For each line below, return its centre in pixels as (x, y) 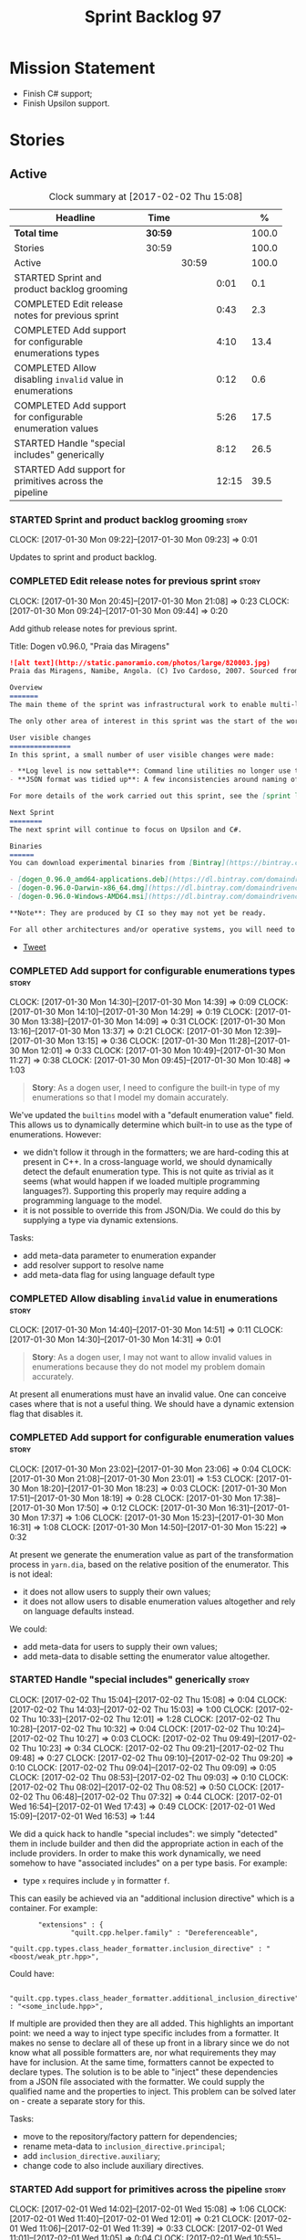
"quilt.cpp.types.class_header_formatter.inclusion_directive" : (136, 1949)
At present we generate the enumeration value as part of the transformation (152, 1554)
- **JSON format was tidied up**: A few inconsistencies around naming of (154, 780)
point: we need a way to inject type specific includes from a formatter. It (144, 2033)
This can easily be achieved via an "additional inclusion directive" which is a (152, 1898)
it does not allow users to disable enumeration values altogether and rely (159, 1601)
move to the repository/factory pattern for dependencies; (130, 2136)
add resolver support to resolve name (93, 1265)
